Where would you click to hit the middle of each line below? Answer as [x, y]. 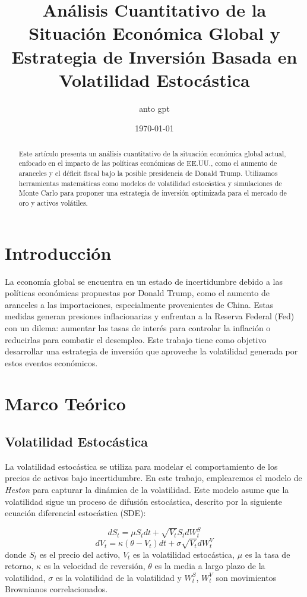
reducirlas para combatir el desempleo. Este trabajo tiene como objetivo [136, 339]
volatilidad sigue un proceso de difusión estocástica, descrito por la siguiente [143, 501]
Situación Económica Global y [154, 33]
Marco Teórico [65, 403]
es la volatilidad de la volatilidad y [118, 577]
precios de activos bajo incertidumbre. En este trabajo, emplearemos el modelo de [153, 478]
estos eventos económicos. [51, 362]
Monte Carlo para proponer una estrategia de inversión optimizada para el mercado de [153, 193]
